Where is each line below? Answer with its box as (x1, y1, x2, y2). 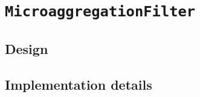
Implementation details (5, 75, 152, 93)
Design (5, 39, 48, 58)
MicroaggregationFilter (5, 3, 196, 21)
